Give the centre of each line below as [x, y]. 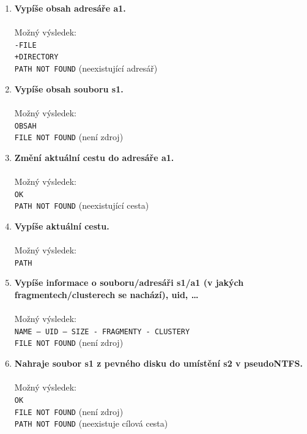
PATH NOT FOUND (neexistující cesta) [82, 205]
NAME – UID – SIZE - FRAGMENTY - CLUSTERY [102, 331]
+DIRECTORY [36, 57]
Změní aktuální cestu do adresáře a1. [94, 157]
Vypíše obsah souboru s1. [69, 88]
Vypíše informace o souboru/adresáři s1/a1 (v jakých [129, 282]
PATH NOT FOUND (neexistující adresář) [86, 68]
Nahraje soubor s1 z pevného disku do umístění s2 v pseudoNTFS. [158, 363]
